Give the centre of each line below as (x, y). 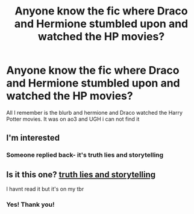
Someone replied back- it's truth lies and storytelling (85, 155)
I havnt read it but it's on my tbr (45, 189)
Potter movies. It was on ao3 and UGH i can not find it (73, 119)
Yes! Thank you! (30, 204)
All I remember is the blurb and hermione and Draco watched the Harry (94, 112)
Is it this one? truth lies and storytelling (81, 175)
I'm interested (33, 138)
